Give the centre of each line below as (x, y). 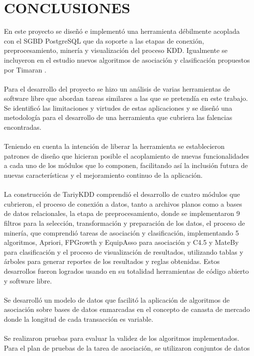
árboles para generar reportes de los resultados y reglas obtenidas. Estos (112, 261)
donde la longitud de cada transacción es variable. (79, 319)
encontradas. (23, 127)
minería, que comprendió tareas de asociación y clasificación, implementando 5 (121, 232)
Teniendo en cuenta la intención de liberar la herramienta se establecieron (114, 146)
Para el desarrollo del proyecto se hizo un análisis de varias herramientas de (117, 88)
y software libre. (28, 280)
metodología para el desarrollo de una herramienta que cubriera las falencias (118, 117)
